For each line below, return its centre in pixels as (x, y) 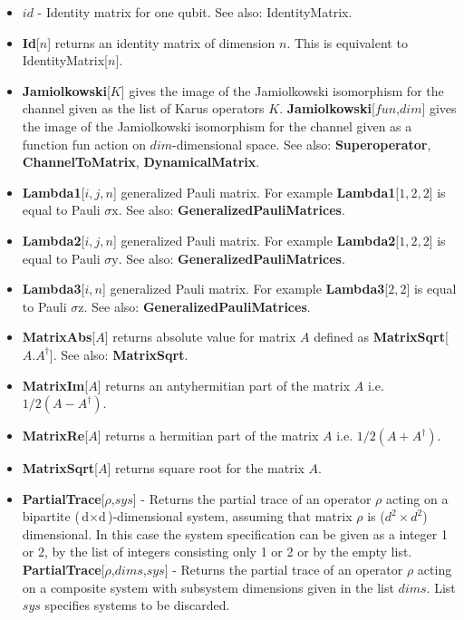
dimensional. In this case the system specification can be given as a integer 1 (235, 533)
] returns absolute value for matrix (200, 337)
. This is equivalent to (347, 42)
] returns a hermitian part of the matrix (208, 436)
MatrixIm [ (55, 385)
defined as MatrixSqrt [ (381, 337)
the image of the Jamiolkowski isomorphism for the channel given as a (217, 126)
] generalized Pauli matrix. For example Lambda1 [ (256, 192)
